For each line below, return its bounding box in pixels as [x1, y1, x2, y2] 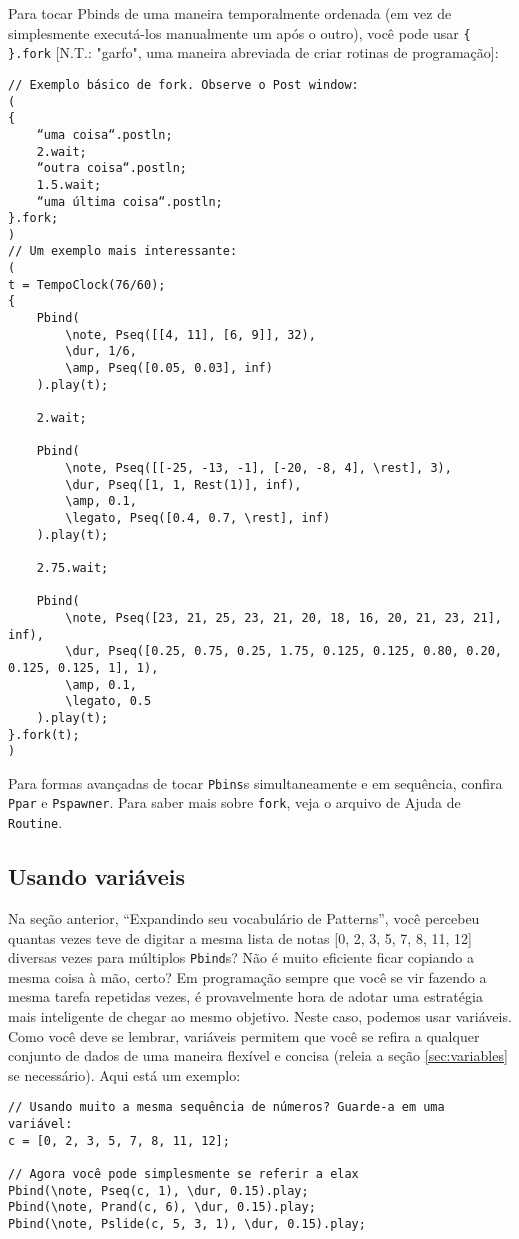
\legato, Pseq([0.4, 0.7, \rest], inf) [65, 510, 331, 525]
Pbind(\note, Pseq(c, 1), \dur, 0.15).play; [8, 1183, 309, 1198]
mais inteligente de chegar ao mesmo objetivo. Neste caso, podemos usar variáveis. [8, 1006, 512, 1027]
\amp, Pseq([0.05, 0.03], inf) [65, 361, 273, 376]
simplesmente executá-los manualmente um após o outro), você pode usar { [8, 22, 471, 43]
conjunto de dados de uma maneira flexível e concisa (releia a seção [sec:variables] [8, 1045, 508, 1066]
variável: [8, 1117, 73, 1132]
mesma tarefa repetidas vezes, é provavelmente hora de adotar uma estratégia [8, 986, 483, 1007]
